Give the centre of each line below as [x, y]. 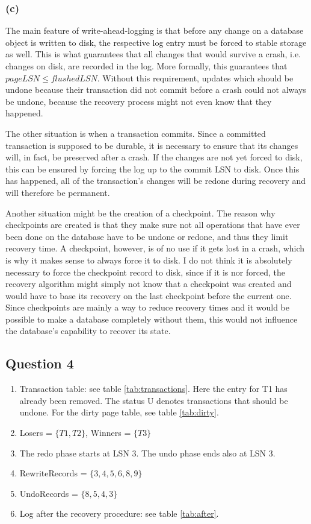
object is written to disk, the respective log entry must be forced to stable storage [156, 42]
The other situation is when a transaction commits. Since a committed [136, 133]
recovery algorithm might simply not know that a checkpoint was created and [149, 284]
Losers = [36, 433]
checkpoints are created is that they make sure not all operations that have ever [153, 225]
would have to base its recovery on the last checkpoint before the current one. [149, 295]
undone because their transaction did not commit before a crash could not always [156, 90]
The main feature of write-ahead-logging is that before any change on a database [155, 30]
